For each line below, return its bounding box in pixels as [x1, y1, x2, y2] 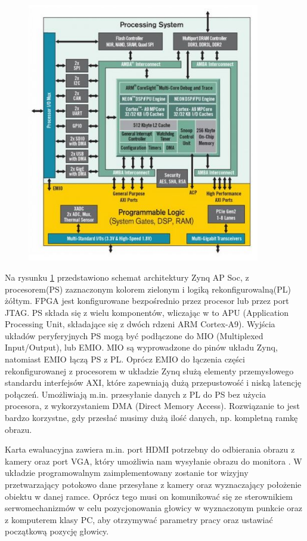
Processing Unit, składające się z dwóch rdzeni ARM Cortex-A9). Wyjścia [5, 318, 275, 330]
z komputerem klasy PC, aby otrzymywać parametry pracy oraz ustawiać [5, 513, 273, 525]
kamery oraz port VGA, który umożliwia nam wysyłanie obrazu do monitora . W [5, 454, 302, 467]
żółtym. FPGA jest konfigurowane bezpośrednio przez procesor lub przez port [5, 294, 289, 307]
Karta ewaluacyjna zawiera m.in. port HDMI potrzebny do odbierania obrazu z [5, 443, 295, 456]
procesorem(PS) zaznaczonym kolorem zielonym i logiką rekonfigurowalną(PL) [5, 282, 291, 295]
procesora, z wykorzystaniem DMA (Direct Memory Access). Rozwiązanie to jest [5, 399, 300, 412]
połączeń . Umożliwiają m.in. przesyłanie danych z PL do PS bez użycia [5, 388, 266, 400]
